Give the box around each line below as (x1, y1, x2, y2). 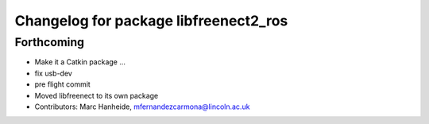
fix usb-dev (34, 68, 73, 78)
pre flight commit (34, 79, 91, 89)
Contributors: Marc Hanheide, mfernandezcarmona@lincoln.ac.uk (34, 102, 250, 111)
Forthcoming (14, 35, 85, 49)
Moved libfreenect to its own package (34, 91, 159, 100)
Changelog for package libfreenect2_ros (14, 12, 288, 29)
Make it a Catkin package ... (34, 57, 126, 67)
